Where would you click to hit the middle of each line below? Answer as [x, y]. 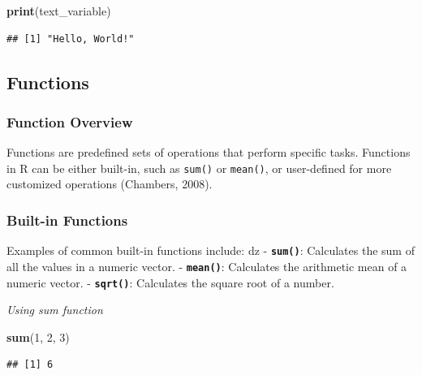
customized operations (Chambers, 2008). [110, 184]
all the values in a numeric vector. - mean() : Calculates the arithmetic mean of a [207, 266]
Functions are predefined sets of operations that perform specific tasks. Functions [209, 152]
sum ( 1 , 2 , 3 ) [38, 336]
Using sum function [55, 310]
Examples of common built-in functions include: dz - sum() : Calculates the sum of [211, 250]
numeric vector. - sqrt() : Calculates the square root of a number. [170, 282]
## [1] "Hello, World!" [71, 39]
